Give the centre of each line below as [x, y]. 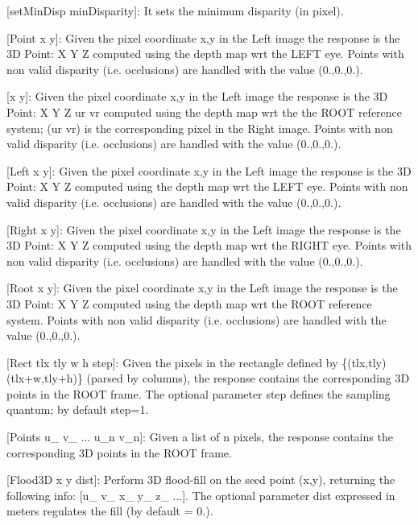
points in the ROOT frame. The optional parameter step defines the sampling [199, 393]
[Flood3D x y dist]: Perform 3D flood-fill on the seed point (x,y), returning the [201, 480]
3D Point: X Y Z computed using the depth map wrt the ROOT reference [189, 303]
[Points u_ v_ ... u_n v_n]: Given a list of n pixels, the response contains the [200, 437]
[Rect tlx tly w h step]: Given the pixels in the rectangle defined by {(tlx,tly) [197, 362]
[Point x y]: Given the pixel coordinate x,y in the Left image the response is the [203, 37]
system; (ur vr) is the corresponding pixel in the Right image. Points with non [200, 128]
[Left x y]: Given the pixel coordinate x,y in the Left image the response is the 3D [209, 170]
